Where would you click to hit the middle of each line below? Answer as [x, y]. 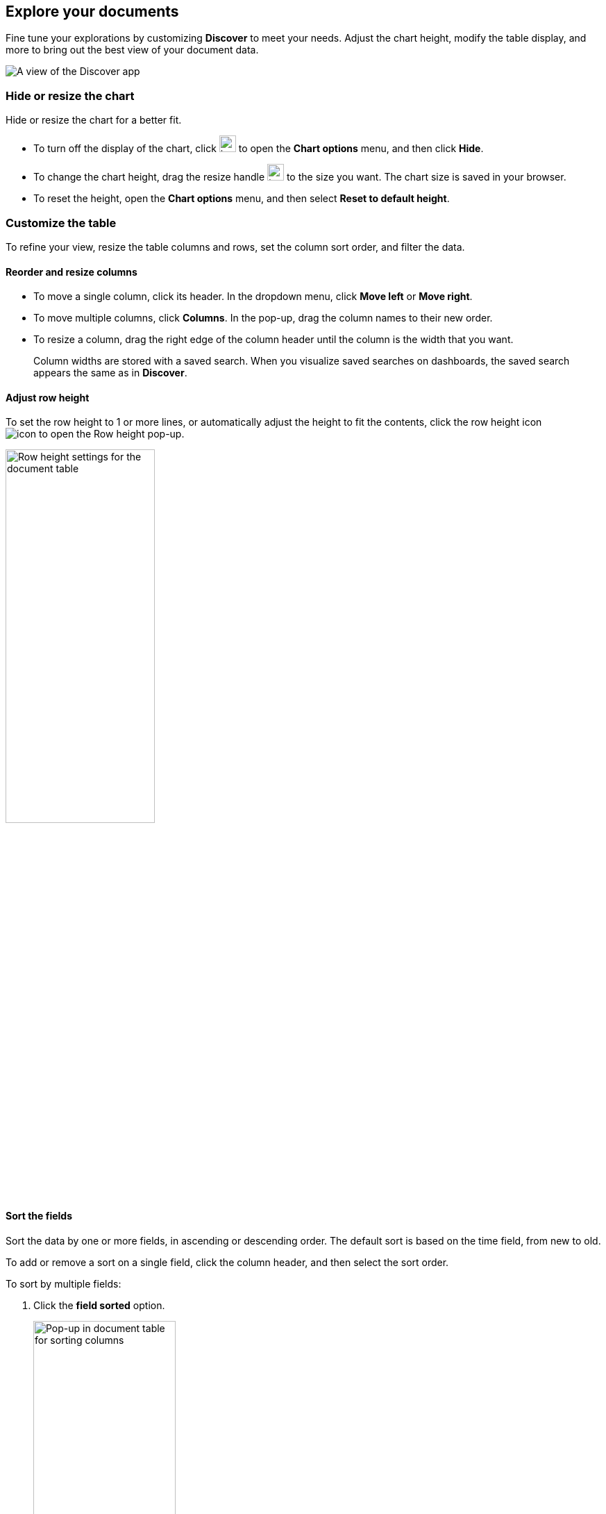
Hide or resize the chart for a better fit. [94, 120]
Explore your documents [92, 11]
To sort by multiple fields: [64, 1283]
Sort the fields [39, 1215]
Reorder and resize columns [71, 272]
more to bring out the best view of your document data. [132, 50]
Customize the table [61, 223]
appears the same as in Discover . [110, 373]
